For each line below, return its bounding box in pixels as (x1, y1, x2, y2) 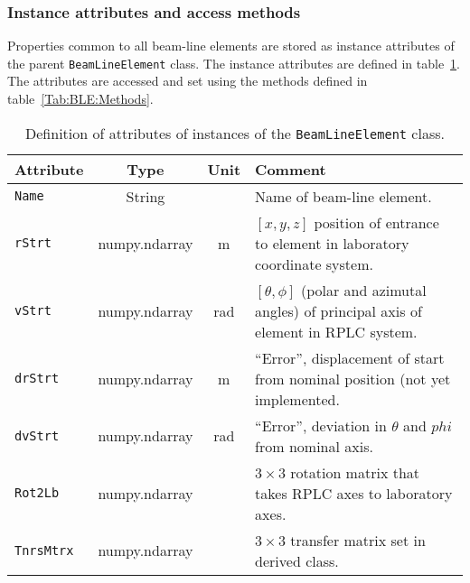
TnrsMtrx (14, 542, 74, 558)
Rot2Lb (14, 486, 60, 501)
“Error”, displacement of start (255, 347, 445, 368)
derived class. (255, 550, 339, 571)
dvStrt (14, 428, 60, 443)
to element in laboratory (255, 232, 409, 254)
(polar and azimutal (300, 279, 427, 301)
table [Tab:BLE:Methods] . (7, 89, 154, 108)
